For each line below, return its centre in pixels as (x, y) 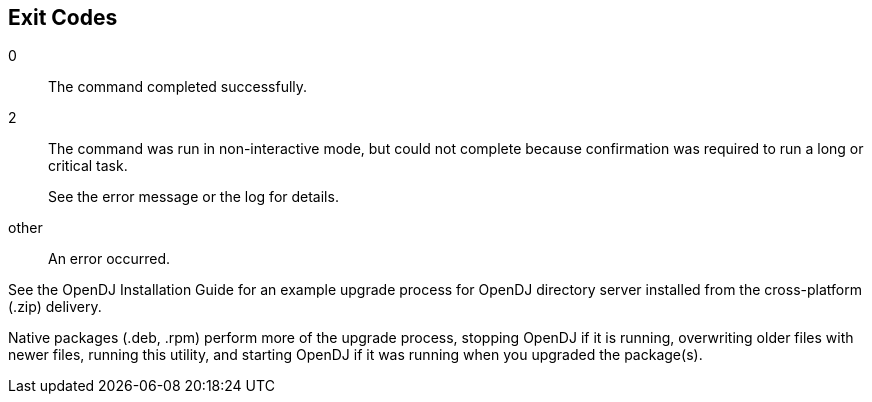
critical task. (88, 166)
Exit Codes (63, 17)
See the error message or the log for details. (193, 197)
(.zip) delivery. (55, 307)
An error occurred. (109, 259)
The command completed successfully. (178, 87)
